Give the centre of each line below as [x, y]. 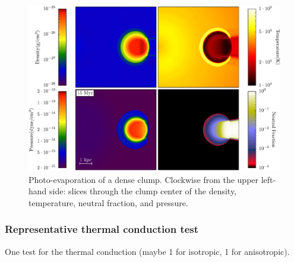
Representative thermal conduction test [102, 229]
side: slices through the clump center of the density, [143, 191]
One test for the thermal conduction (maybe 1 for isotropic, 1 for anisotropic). [147, 251]
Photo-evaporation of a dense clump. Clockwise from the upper [144, 179]
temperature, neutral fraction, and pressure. [108, 202]
